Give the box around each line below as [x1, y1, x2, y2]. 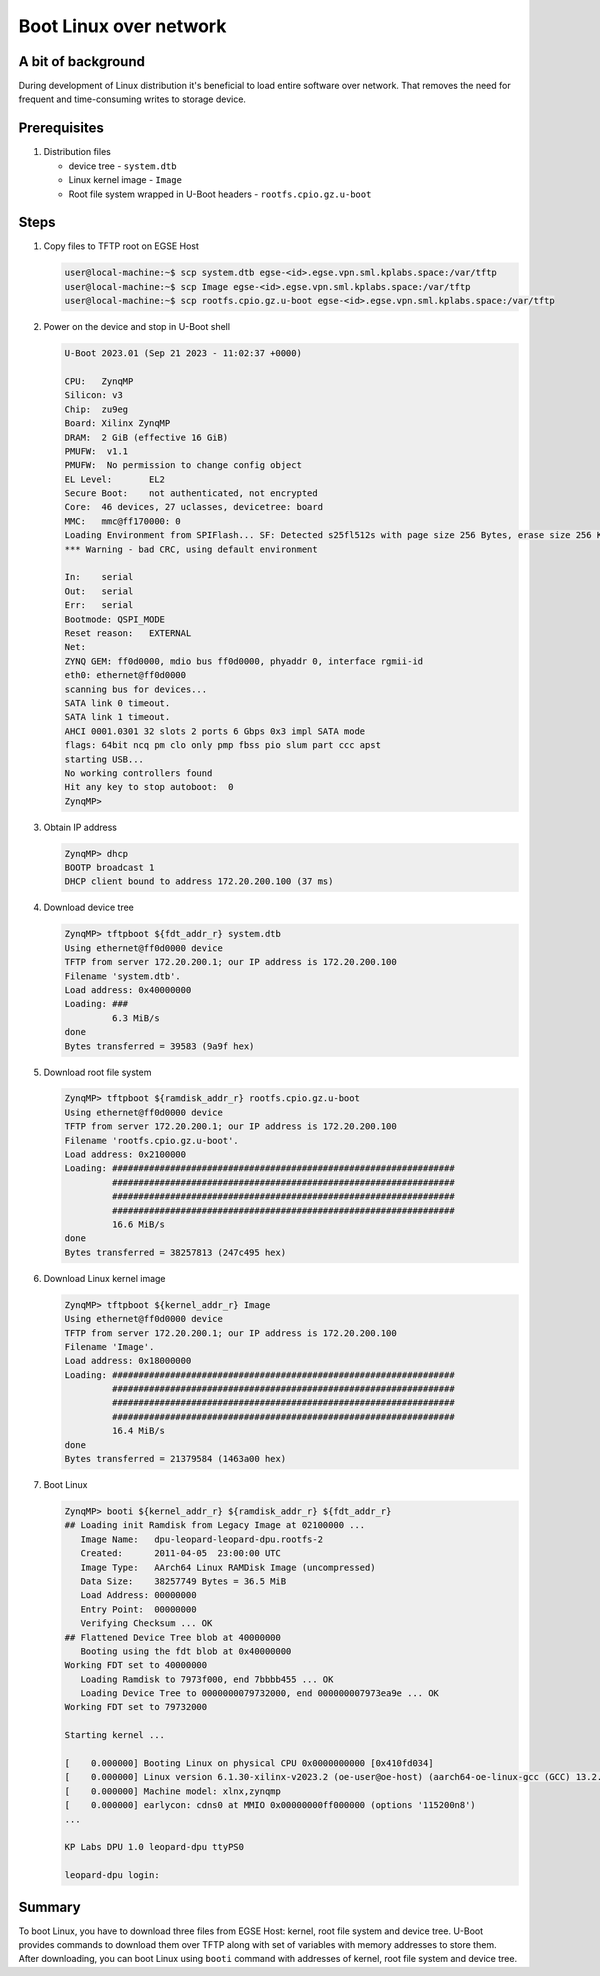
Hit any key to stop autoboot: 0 [64, 781, 234, 793]
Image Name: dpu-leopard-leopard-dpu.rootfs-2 [80, 1533, 324, 1545]
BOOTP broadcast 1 [64, 862, 155, 874]
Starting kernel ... [64, 1730, 165, 1741]
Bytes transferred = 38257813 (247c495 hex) [64, 1246, 287, 1258]
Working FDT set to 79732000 [64, 1701, 208, 1713]
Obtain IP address [43, 821, 118, 833]
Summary [18, 1898, 81, 1915]
